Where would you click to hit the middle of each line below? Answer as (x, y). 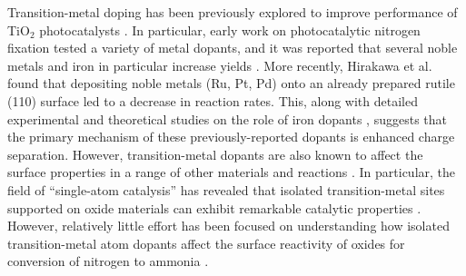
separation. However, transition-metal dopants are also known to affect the (215, 154)
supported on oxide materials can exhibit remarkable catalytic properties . (214, 207)
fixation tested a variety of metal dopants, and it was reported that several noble (233, 48)
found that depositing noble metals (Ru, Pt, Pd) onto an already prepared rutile (231, 83)
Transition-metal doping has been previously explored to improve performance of (233, 12)
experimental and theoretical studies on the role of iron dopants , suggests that (228, 118)
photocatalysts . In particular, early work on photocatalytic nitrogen (230, 30)
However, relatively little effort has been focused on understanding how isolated (228, 226)
